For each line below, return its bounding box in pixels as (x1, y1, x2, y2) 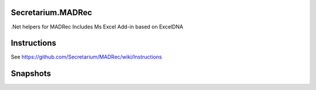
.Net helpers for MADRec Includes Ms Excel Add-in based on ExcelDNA (11, 23, 184, 30)
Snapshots (11, 69, 51, 78)
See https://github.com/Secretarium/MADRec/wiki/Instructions (11, 53, 162, 60)
